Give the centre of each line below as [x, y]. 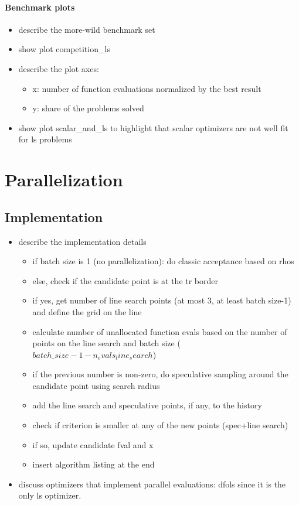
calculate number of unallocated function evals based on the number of [160, 331]
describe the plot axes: [59, 68]
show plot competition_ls [64, 49]
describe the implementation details [82, 241]
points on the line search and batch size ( [106, 343]
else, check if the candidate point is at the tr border [125, 280]
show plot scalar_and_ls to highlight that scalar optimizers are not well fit [153, 127]
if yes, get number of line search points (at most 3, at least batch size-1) [162, 300]
